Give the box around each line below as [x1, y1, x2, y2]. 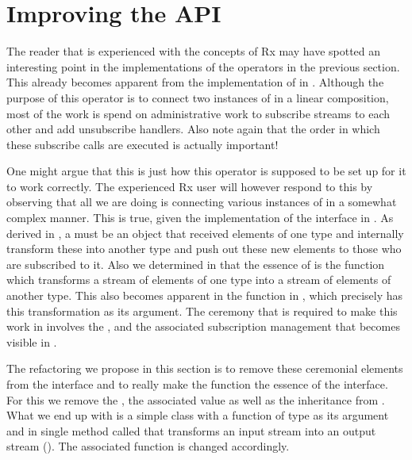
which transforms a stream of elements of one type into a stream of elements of [6, 271, 391, 288]
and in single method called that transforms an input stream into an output [6, 422, 376, 439]
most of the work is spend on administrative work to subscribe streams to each [6, 105, 390, 121]
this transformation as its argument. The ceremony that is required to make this [6, 302, 398, 319]
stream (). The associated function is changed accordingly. [6, 438, 290, 454]
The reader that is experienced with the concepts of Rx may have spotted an [6, 43, 381, 59]
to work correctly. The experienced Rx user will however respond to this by [6, 178, 373, 194]
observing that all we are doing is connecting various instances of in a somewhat [6, 194, 397, 210]
